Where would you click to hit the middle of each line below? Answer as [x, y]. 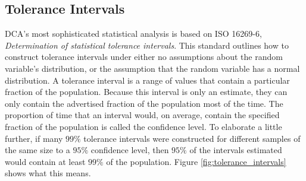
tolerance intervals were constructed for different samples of [192, 138]
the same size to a [38, 150]
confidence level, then [130, 150]
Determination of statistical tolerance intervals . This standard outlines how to [147, 45]
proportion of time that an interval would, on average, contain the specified [142, 115]
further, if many [34, 138]
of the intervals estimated [236, 150]
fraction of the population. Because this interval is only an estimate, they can [146, 92]
